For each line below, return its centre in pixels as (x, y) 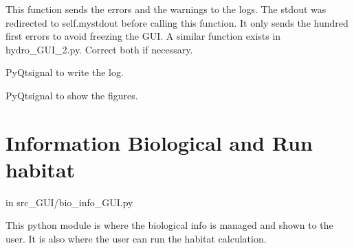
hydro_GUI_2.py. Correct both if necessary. (99, 49)
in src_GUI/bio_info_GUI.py (69, 202)
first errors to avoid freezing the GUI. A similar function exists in (143, 36)
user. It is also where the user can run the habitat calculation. (136, 239)
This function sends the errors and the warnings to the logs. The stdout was (166, 9)
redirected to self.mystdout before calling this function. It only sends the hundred (177, 22)
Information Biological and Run (159, 142)
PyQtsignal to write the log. (65, 72)
